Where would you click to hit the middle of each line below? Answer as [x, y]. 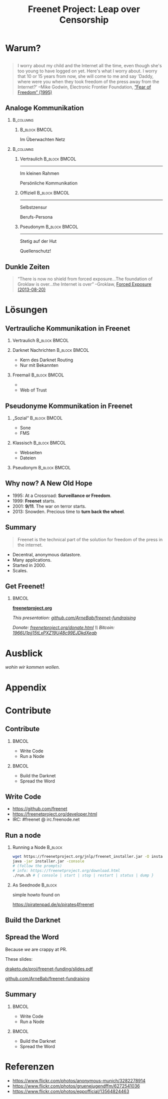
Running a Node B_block [37, 847]
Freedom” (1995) [35, 92]
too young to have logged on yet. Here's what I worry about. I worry [87, 71]
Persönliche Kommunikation [49, 183]
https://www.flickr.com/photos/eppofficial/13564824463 [71, 1091]
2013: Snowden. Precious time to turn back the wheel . [68, 512]
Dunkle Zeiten [27, 267]
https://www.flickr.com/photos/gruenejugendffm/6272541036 [76, 1086]
